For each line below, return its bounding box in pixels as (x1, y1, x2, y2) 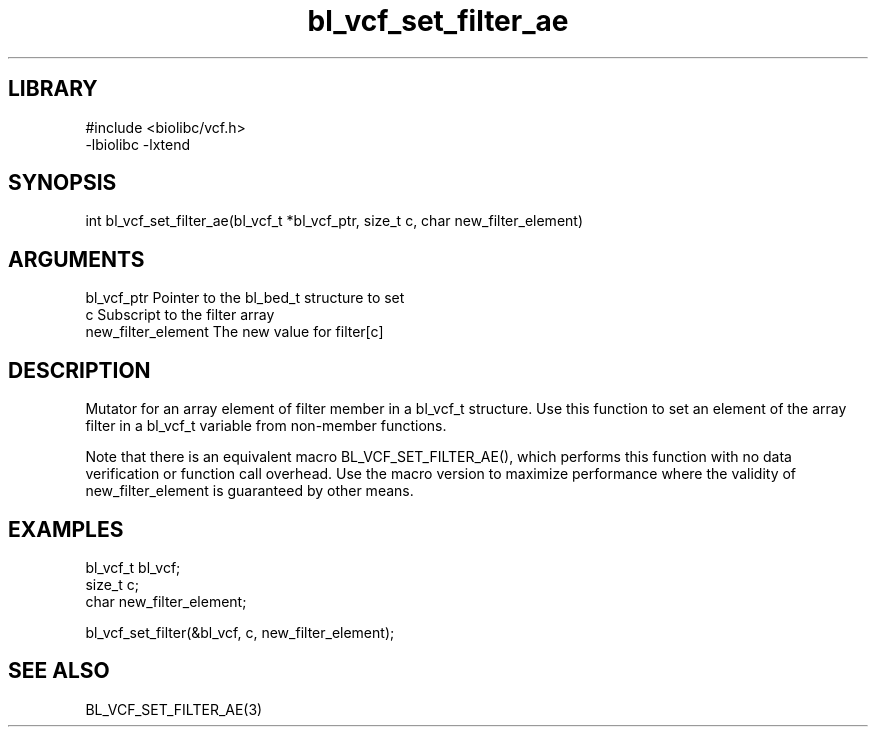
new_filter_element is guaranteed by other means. (85, 482, 414, 500)
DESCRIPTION (8, 357, 151, 383)
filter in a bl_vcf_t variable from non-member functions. (85, 417, 447, 435)
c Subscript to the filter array (85, 306, 275, 324)
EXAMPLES (8, 516, 124, 542)
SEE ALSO (8, 658, 110, 684)
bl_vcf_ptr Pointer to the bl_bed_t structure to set (85, 289, 405, 307)
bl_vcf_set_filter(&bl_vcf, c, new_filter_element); (85, 623, 395, 641)
